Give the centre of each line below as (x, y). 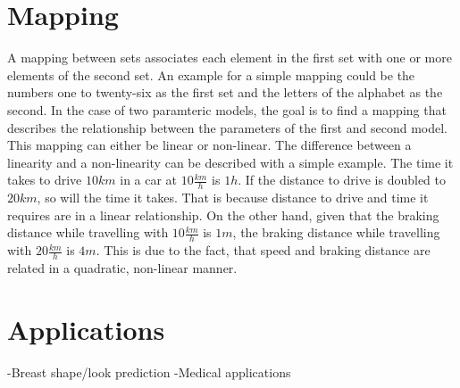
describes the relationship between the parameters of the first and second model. (227, 127)
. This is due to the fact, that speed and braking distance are (263, 250)
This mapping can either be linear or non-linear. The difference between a (209, 145)
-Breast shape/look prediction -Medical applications (149, 371)
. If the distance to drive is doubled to (342, 180)
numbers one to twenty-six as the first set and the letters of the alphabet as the (225, 92)
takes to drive (45, 180)
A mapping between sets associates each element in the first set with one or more (230, 58)
